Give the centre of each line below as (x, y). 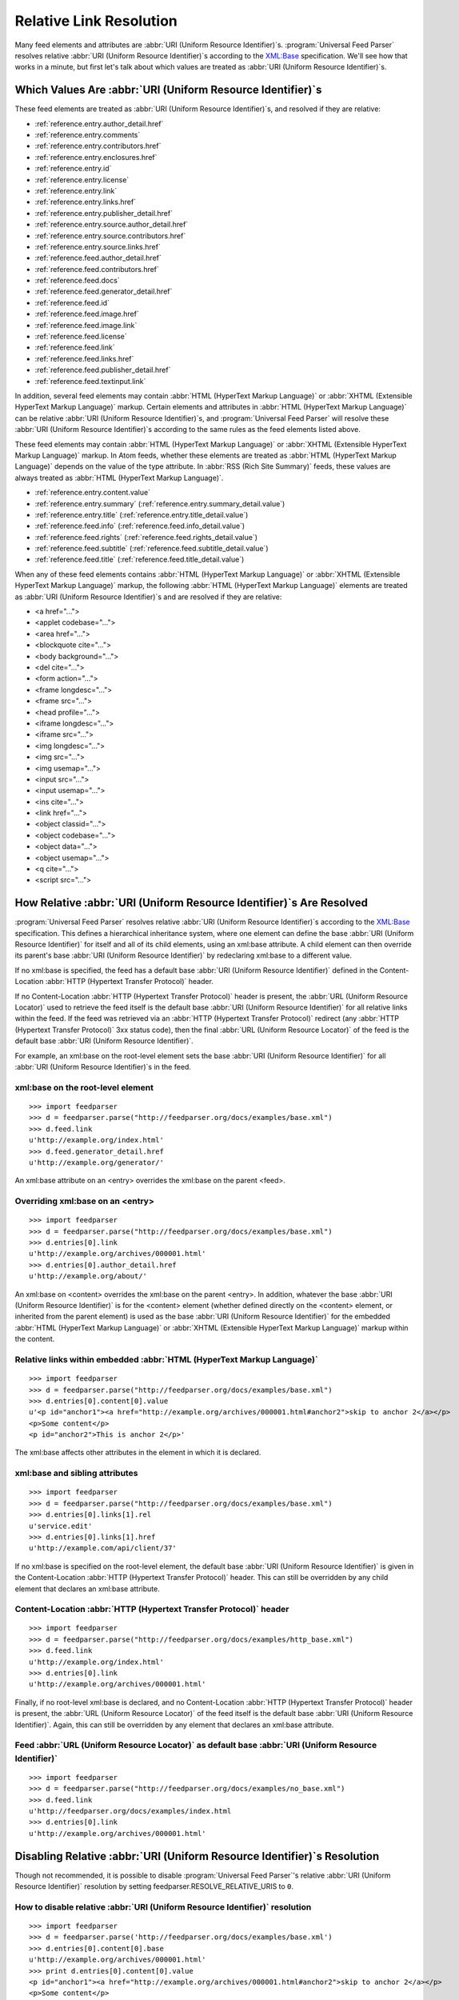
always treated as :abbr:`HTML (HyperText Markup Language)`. (119, 478)
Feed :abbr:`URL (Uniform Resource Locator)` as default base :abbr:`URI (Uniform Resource (196, 1746)
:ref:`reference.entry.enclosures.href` (96, 157)
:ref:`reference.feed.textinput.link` (90, 381)
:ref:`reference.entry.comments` (88, 135)
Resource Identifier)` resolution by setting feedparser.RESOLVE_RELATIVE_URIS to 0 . (154, 1886)
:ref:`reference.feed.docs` (77, 281)
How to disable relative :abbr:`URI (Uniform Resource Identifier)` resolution (163, 1906)
